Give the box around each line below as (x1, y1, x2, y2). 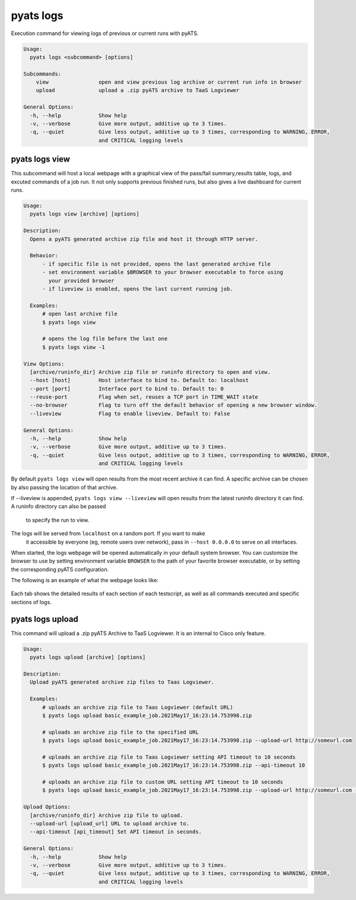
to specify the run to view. (26, 516, 90, 523)
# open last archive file (42, 311, 118, 317)
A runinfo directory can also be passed (11, 503, 106, 510)
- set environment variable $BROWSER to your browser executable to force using (42, 269, 284, 276)
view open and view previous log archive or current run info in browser (36, 79, 302, 86)
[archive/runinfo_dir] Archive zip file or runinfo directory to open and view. (30, 368, 271, 375)
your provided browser (48, 277, 115, 284)
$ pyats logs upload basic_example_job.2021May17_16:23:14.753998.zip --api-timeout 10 (42, 762, 306, 769)
